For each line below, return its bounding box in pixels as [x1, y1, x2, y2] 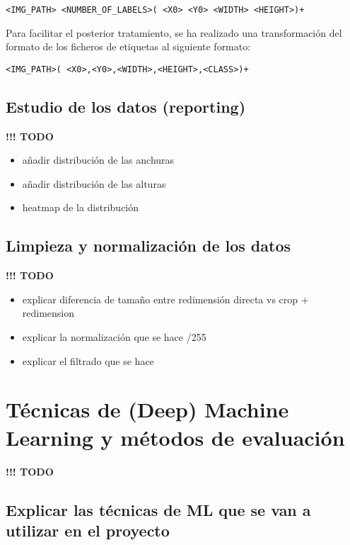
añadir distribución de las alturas [22, 176, 166, 191]
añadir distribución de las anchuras [22, 152, 175, 167]
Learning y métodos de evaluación [6, 422, 345, 451]
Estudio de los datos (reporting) [6, 95, 246, 117]
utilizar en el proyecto [6, 519, 170, 541]
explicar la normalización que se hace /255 [22, 330, 206, 344]
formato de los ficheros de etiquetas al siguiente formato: [6, 39, 251, 54]
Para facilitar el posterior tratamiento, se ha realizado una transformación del [6, 25, 342, 40]
